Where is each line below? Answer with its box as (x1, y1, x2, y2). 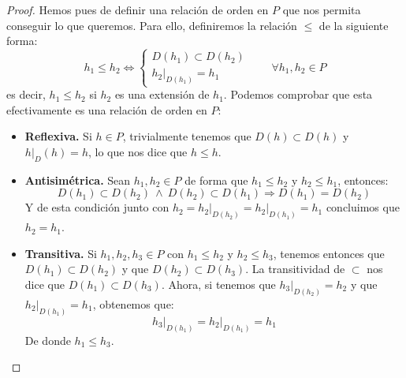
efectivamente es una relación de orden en (6, 101, 207, 118)
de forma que (184, 171, 248, 188)
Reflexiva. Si (24, 128, 92, 144)
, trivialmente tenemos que (122, 128, 251, 144)
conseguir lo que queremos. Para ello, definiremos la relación (6, 17, 297, 33)
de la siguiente (318, 17, 389, 33)
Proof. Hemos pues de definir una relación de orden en (6, 2, 269, 17)
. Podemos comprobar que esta (223, 86, 373, 103)
